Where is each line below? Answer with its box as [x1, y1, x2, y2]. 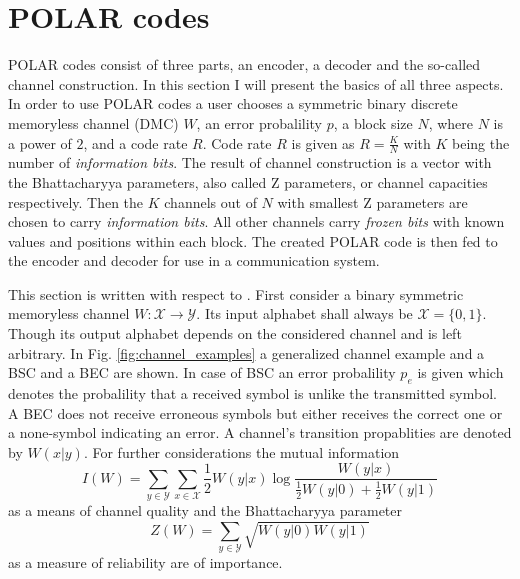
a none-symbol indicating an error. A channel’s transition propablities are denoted [8, 422, 512, 443]
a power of [8, 132, 72, 153]
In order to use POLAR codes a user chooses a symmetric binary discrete [8, 93, 458, 114]
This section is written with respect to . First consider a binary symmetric [8, 283, 464, 304]
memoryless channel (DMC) [8, 112, 179, 133]
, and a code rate [83, 132, 188, 153]
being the [452, 132, 510, 153]
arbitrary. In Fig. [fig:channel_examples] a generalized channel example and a [8, 342, 485, 363]
